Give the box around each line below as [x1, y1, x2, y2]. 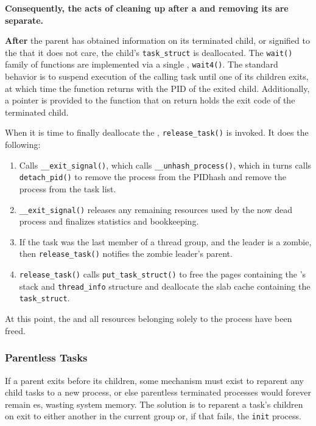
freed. [5, 324, 26, 337]
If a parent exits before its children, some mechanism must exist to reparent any [5, 374, 304, 386]
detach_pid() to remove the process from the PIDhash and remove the [19, 170, 286, 183]
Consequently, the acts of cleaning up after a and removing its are [5, 2, 289, 14]
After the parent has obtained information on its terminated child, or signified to [5, 34, 310, 47]
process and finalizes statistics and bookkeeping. [19, 215, 199, 228]
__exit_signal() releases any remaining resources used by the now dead [19, 203, 292, 215]
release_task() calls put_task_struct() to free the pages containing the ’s [19, 268, 306, 281]
